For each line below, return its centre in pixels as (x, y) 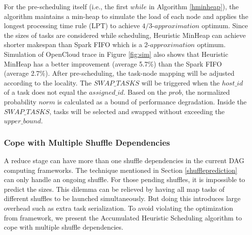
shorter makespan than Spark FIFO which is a (73, 44)
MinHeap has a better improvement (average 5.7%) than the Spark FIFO (113, 63)
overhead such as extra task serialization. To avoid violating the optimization (119, 208)
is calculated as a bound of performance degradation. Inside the (152, 101)
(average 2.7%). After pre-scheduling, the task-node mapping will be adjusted (119, 73)
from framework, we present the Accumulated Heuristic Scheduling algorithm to (123, 217)
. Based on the (145, 92)
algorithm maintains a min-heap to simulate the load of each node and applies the (126, 16)
